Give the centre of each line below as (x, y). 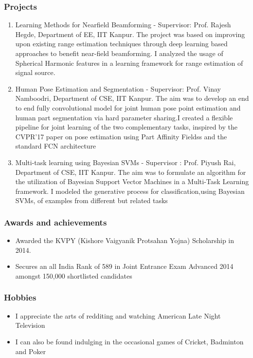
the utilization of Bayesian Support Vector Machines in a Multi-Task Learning (132, 181)
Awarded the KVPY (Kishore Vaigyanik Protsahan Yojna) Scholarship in (125, 240)
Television (30, 325)
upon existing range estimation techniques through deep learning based (121, 44)
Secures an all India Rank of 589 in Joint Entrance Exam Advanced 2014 (124, 266)
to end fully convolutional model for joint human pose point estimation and (128, 107)
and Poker (30, 351)
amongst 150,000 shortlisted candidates (74, 275)
